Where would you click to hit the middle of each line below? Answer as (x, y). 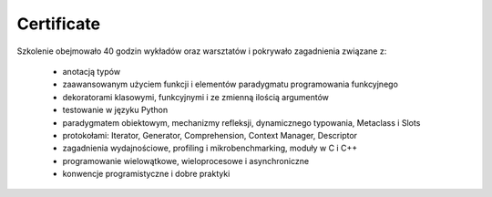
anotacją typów (92, 71)
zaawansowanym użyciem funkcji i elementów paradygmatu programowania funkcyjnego (230, 84)
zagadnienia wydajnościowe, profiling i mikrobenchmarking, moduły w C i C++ (210, 148)
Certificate (58, 24)
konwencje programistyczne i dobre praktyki (146, 174)
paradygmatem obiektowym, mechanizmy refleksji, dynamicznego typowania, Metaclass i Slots (241, 122)
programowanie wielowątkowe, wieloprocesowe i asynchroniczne (186, 161)
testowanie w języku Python (115, 110)
